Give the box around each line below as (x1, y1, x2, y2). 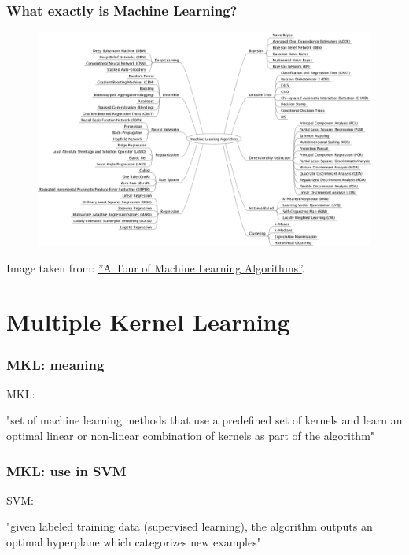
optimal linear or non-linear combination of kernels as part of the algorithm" (6, 427, 375, 443)
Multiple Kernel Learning (6, 305, 290, 338)
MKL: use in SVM (6, 461, 127, 480)
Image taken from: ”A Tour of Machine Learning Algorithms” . (6, 259, 305, 276)
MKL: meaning (6, 354, 105, 374)
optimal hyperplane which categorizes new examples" (6, 533, 261, 549)
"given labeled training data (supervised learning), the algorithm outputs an (6, 518, 373, 535)
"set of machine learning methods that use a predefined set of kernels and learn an (6, 412, 403, 428)
